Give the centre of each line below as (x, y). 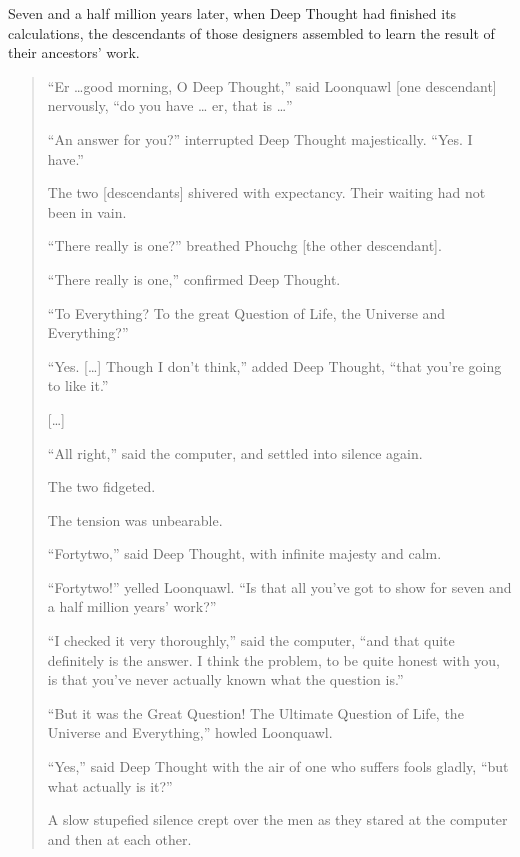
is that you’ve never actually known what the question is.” (225, 679)
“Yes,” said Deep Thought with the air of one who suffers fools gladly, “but (278, 766)
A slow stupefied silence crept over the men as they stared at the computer (277, 819)
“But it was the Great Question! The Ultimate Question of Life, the (255, 712)
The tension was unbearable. (135, 519)
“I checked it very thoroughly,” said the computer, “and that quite (251, 640)
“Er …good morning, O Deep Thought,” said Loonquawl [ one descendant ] (272, 85)
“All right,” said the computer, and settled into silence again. (235, 452)
